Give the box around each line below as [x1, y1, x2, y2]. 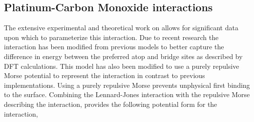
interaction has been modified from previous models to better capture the [4, 41, 224, 52]
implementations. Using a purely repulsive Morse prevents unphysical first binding [4, 80, 250, 90]
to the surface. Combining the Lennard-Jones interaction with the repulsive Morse [4, 89, 250, 100]
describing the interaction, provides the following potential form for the [4, 99, 217, 109]
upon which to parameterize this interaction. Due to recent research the [4, 32, 219, 42]
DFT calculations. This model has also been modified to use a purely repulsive [4, 61, 239, 71]
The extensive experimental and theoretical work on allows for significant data [4, 22, 238, 33]
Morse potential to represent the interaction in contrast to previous [4, 70, 205, 81]
